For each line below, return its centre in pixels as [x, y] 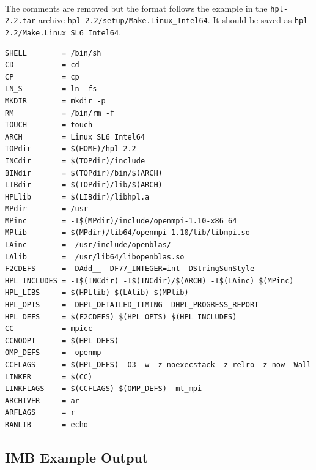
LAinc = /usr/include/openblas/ [88, 245]
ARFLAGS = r [40, 413]
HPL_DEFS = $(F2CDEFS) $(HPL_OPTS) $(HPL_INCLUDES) [121, 317]
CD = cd [42, 65]
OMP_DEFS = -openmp [53, 353]
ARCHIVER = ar [42, 401]
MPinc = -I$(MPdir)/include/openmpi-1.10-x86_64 [121, 221]
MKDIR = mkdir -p [55, 101]
